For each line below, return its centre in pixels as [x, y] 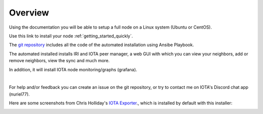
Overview [29, 13]
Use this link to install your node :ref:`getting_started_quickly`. [71, 36]
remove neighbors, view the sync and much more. [59, 61]
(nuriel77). [19, 94]
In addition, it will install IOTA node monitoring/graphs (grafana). [73, 69]
